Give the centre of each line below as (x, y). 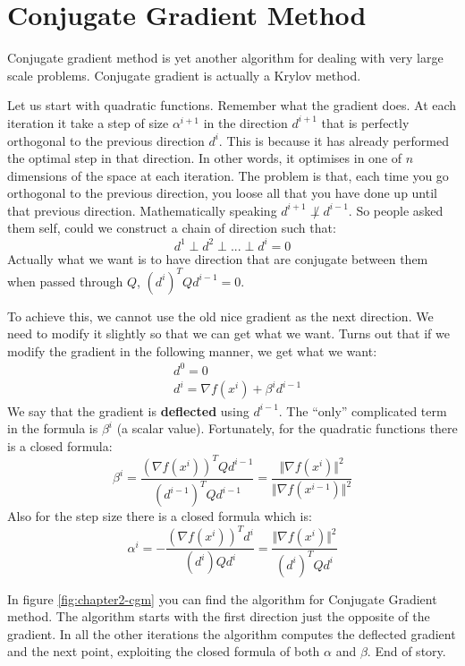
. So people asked (396, 210)
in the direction (245, 122)
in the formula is (53, 428)
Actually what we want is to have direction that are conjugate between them (218, 258)
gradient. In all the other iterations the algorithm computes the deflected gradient (232, 633)
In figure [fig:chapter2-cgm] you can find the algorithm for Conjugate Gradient (222, 598)
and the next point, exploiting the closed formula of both (164, 651)
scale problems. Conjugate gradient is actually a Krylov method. (184, 75)
